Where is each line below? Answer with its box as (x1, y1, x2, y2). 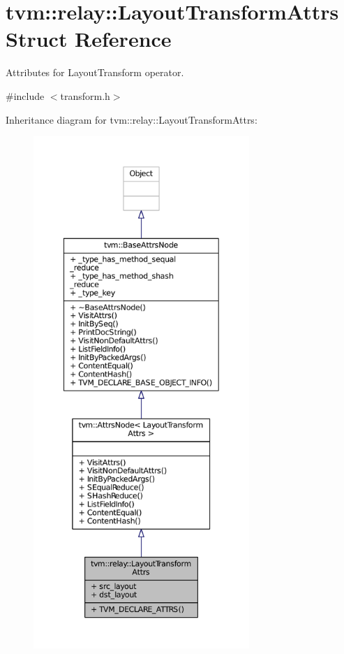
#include (6, 88, 45, 103)
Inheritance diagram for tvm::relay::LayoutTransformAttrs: (6, 112, 257, 126)
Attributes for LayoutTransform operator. (6, 65, 184, 80)
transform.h (60, 88, 110, 103)
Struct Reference (6, 24, 172, 53)
